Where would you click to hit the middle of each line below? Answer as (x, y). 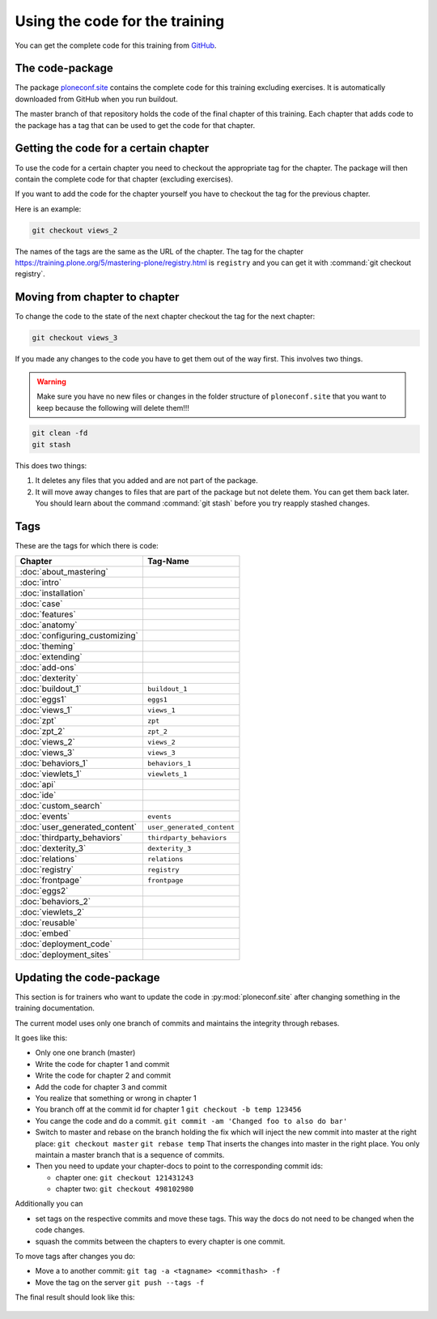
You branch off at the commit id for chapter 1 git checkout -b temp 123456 (168, 1109)
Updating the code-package (87, 978)
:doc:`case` (41, 604)
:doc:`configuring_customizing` (79, 636)
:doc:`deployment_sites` (66, 954)
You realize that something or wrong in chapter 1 (116, 1098)
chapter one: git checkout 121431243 (125, 1177)
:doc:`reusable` (49, 923)
